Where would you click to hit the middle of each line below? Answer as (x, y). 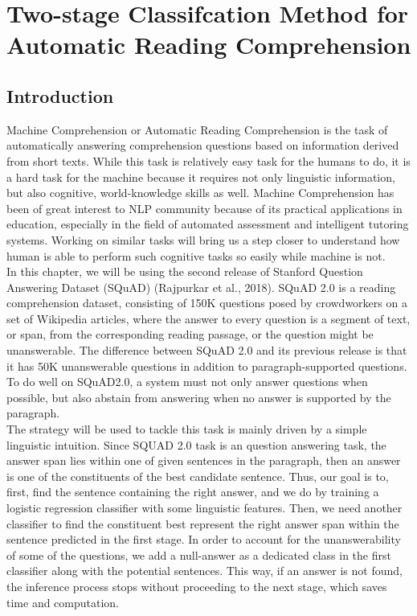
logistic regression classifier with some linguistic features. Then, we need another (204, 508)
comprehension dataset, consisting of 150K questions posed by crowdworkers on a (207, 303)
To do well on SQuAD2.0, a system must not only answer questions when (187, 382)
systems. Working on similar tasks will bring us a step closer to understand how (203, 239)
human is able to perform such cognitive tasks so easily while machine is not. (196, 255)
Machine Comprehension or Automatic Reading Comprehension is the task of (197, 129)
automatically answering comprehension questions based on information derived (203, 145)
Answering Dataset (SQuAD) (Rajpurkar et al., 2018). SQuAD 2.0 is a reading (201, 287)
